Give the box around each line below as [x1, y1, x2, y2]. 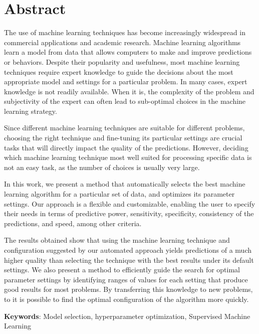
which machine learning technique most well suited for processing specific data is [4, 152, 252, 162]
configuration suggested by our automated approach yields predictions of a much [4, 245, 251, 255]
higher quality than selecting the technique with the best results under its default [4, 254, 254, 265]
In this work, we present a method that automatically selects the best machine [4, 179, 245, 189]
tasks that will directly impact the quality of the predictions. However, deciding [4, 142, 248, 152]
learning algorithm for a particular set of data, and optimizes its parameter [4, 189, 235, 199]
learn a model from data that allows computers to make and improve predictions [4, 47, 252, 57]
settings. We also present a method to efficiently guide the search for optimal [4, 264, 240, 275]
